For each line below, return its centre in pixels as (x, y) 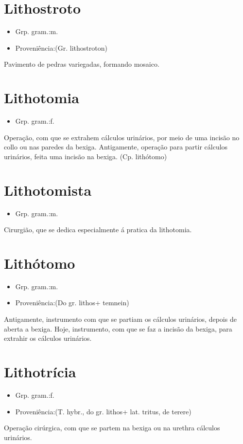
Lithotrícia (40, 371)
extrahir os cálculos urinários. (48, 338)
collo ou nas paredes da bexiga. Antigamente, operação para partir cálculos (116, 147)
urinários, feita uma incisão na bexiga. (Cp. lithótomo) (86, 156)
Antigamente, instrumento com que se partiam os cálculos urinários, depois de (120, 319)
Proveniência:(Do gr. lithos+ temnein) (72, 303)
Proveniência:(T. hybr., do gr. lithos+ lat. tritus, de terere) (103, 411)
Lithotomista (48, 190)
